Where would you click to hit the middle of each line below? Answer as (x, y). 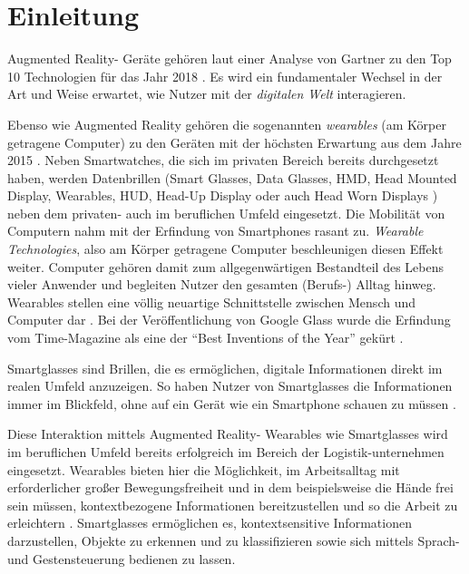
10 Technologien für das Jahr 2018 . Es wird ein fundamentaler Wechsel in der (225, 76)
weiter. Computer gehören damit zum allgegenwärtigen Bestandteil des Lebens (226, 266)
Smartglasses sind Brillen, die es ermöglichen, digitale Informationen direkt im (225, 368)
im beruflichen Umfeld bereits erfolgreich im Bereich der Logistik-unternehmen (226, 452)
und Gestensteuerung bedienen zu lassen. (122, 558)
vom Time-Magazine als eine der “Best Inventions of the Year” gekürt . (205, 338)
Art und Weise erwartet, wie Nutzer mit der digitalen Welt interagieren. (207, 94)
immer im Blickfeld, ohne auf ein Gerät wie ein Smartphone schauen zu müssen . (232, 403)
